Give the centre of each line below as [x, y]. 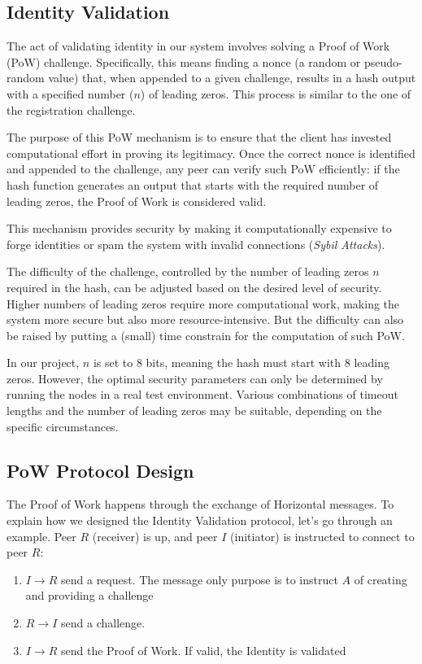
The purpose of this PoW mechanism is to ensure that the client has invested [199, 137]
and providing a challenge [89, 595]
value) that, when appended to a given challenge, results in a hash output [232, 78]
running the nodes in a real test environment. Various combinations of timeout [202, 394]
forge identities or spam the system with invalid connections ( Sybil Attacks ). [196, 244]
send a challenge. [103, 623]
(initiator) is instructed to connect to [322, 536]
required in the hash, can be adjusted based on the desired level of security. [194, 287]
